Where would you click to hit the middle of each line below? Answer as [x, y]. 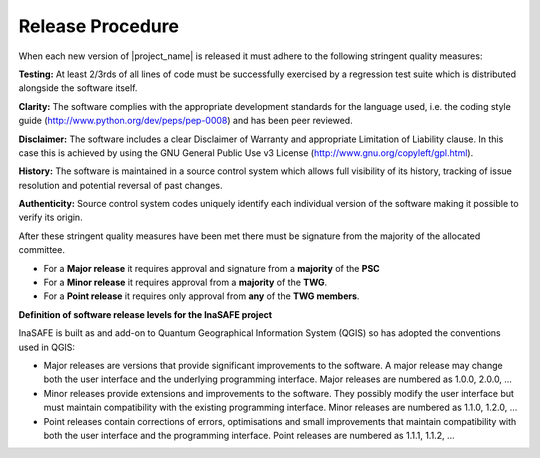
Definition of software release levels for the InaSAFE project [145, 314]
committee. [41, 250]
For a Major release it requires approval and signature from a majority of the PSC [211, 268]
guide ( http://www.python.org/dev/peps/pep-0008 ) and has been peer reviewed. [186, 121]
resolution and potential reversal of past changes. [120, 185]
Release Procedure [99, 26]
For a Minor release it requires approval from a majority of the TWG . [185, 282]
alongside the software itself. [78, 88]
